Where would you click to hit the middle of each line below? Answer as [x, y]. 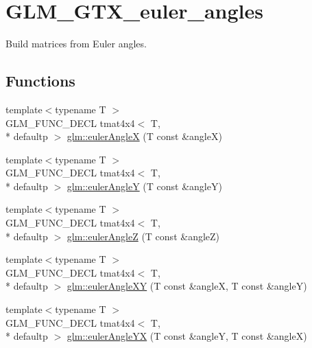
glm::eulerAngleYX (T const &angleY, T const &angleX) [187, 336]
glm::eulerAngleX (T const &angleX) [144, 136]
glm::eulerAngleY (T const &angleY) [144, 186]
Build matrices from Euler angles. [76, 44]
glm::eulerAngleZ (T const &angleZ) [143, 236]
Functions [40, 81]
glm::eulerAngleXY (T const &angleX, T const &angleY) [187, 286]
